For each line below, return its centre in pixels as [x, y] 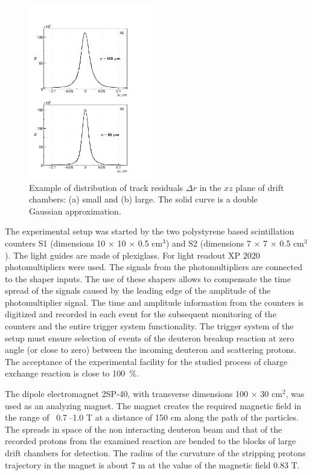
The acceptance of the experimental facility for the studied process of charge [146, 361]
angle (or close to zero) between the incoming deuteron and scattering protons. [151, 350]
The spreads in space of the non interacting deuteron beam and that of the [144, 429]
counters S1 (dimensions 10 [55, 243]
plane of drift [260, 187]
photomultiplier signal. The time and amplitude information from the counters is [154, 302]
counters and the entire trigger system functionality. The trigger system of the [149, 326]
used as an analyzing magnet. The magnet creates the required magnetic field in [153, 405]
